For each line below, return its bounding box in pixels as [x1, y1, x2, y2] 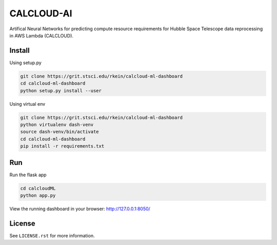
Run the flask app [9, 172, 47, 178]
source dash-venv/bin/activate [20, 129, 100, 135]
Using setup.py [9, 59, 42, 66]
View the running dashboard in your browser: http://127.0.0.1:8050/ [9, 206, 151, 212]
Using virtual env [9, 100, 46, 107]
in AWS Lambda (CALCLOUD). [9, 32, 74, 38]
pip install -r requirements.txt [20, 144, 105, 149]
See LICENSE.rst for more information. [9, 232, 95, 238]
